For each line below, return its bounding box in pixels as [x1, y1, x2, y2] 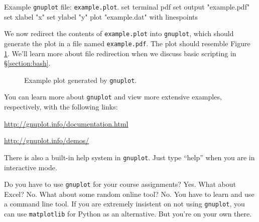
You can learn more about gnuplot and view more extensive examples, [4, 91, 222, 102]
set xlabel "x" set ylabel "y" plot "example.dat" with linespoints [4, 11, 198, 22]
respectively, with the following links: [4, 101, 118, 112]
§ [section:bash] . [4, 58, 51, 68]
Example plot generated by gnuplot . [24, 74, 137, 85]
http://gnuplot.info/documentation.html [4, 118, 128, 129]
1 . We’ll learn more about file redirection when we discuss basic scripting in [4, 48, 236, 58]
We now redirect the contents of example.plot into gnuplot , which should [4, 28, 234, 39]
